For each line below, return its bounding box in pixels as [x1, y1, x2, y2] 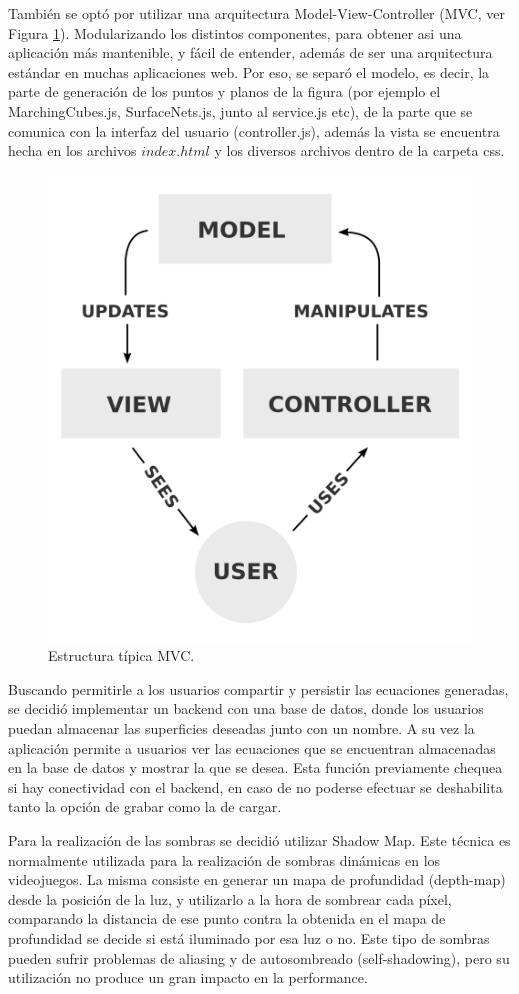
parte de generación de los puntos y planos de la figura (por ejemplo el [8, 81, 441, 102]
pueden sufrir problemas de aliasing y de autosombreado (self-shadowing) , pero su [8, 947, 510, 968]
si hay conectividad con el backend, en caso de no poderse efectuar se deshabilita [8, 776, 503, 797]
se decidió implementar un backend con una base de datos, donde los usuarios [8, 698, 484, 719]
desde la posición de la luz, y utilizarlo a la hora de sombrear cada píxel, [8, 888, 452, 909]
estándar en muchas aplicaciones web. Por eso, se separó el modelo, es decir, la [8, 61, 490, 82]
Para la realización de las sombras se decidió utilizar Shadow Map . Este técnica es [8, 829, 511, 850]
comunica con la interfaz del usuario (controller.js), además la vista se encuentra [8, 120, 500, 141]
